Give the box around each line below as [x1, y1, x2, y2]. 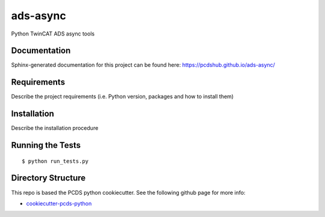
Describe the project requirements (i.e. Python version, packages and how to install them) [11, 93, 234, 100]
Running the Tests [11, 140, 81, 150]
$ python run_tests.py [22, 157, 89, 165]
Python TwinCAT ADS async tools [11, 30, 95, 37]
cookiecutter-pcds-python [26, 200, 92, 207]
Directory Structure [11, 173, 86, 183]
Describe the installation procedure [11, 124, 99, 132]
